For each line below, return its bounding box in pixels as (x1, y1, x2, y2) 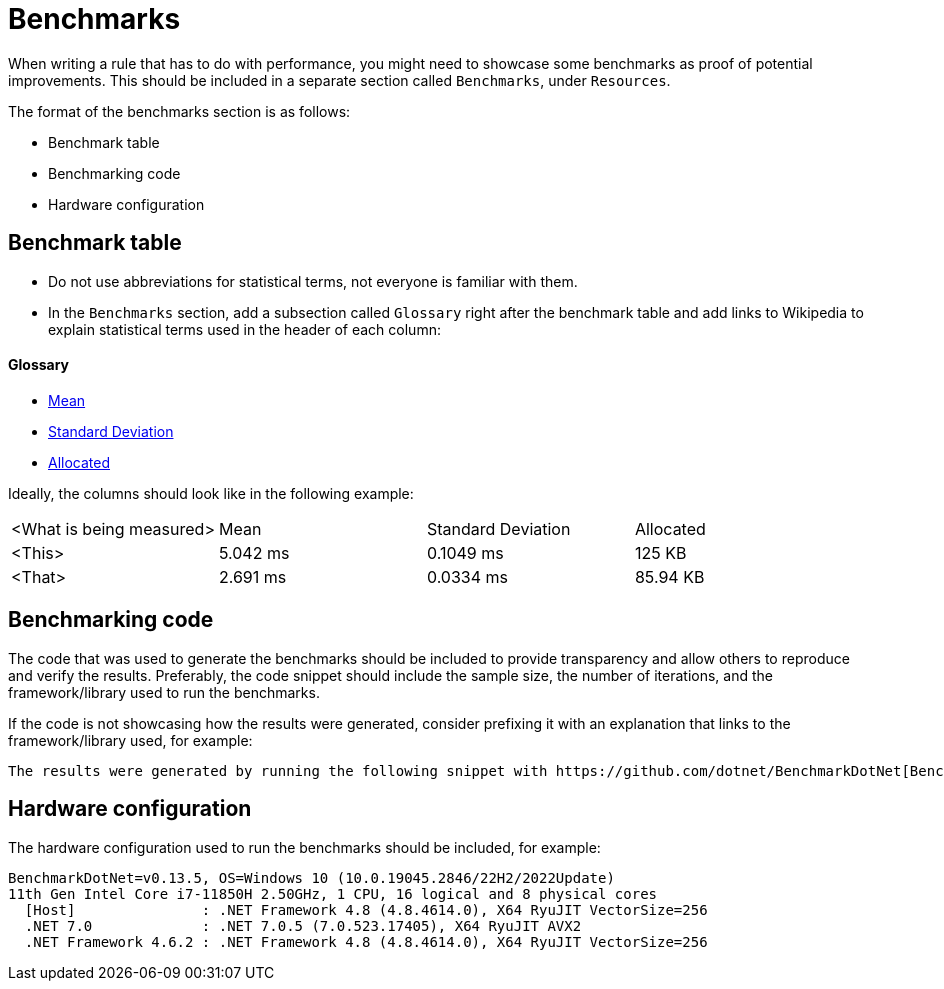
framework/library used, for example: (8, 731, 253, 749)
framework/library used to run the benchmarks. (8, 683, 320, 701)
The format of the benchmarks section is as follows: (8, 102, 351, 120)
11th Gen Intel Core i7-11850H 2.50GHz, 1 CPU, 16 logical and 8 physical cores (8, 885, 658, 902)
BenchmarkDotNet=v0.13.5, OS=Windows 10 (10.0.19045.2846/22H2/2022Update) (8, 869, 615, 886)
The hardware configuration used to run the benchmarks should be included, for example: (8, 838, 601, 856)
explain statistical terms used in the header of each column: (48, 320, 441, 338)
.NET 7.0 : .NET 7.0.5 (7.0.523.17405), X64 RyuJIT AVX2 (24, 917, 582, 934)
